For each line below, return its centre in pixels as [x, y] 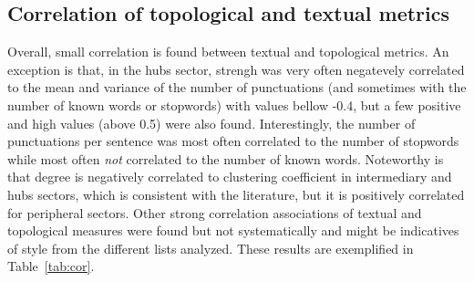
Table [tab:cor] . [51, 266]
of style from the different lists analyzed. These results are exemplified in [211, 248]
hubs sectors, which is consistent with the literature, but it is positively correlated [236, 194]
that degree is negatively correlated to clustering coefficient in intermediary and [230, 177]
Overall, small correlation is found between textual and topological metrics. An [228, 52]
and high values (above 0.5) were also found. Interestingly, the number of [211, 123]
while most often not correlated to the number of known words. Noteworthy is [226, 158]
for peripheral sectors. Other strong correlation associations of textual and [215, 212]
